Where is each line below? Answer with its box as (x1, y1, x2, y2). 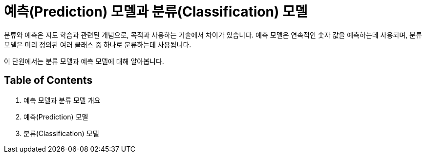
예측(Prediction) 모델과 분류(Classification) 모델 (4, 3, 308, 20)
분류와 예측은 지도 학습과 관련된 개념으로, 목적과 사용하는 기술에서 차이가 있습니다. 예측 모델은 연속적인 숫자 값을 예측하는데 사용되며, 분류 (4, 30, 422, 39)
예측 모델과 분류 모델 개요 (23, 96, 101, 104)
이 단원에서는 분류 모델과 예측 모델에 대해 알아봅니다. (4, 57, 164, 65)
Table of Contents (4, 74, 93, 87)
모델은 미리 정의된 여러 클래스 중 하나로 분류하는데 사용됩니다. (4, 40, 192, 49)
